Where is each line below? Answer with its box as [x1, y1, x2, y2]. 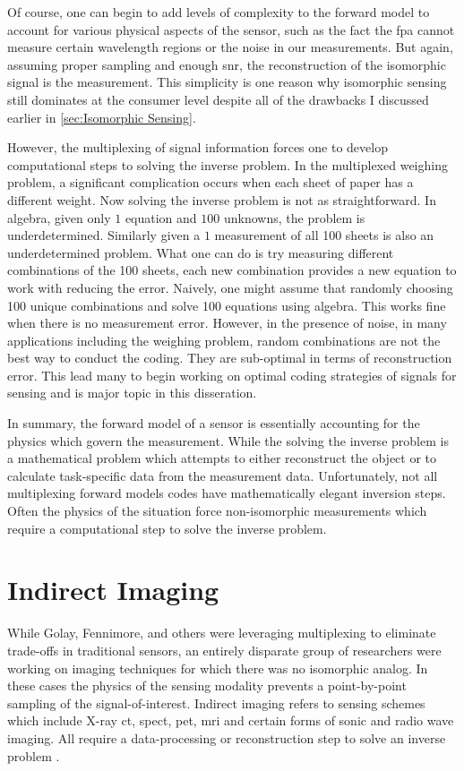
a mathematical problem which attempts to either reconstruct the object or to [7, 449, 437, 467]
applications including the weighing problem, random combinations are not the [7, 330, 441, 349]
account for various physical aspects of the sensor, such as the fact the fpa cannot [7, 20, 455, 39]
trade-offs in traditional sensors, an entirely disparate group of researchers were [7, 640, 442, 659]
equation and [125, 208, 197, 227]
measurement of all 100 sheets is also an [214, 226, 434, 244]
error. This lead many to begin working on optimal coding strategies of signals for [7, 365, 457, 384]
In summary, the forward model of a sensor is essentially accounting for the [7, 414, 420, 433]
